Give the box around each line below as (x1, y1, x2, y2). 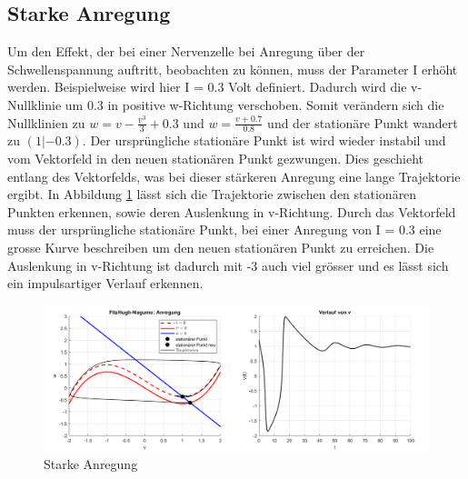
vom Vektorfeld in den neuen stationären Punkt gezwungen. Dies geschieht (7, 149, 424, 167)
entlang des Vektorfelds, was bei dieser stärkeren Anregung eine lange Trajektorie (7, 166, 461, 185)
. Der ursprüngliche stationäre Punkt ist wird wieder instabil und (82, 131, 446, 150)
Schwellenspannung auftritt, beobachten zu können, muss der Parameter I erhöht (7, 59, 458, 78)
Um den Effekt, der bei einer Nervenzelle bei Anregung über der (7, 42, 365, 61)
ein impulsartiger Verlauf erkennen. (7, 274, 204, 293)
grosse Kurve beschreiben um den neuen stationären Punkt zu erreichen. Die (7, 237, 434, 256)
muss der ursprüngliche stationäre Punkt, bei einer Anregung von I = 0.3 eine (7, 220, 442, 239)
